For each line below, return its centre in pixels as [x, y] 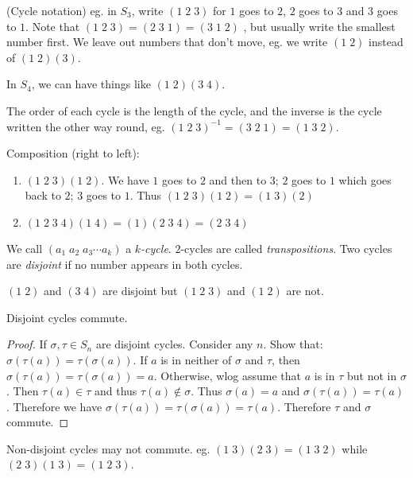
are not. [305, 291]
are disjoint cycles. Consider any [174, 344]
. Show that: [293, 344]
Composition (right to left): [73, 153]
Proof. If [27, 344]
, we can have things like [91, 84]
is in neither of [196, 359]
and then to [238, 179]
